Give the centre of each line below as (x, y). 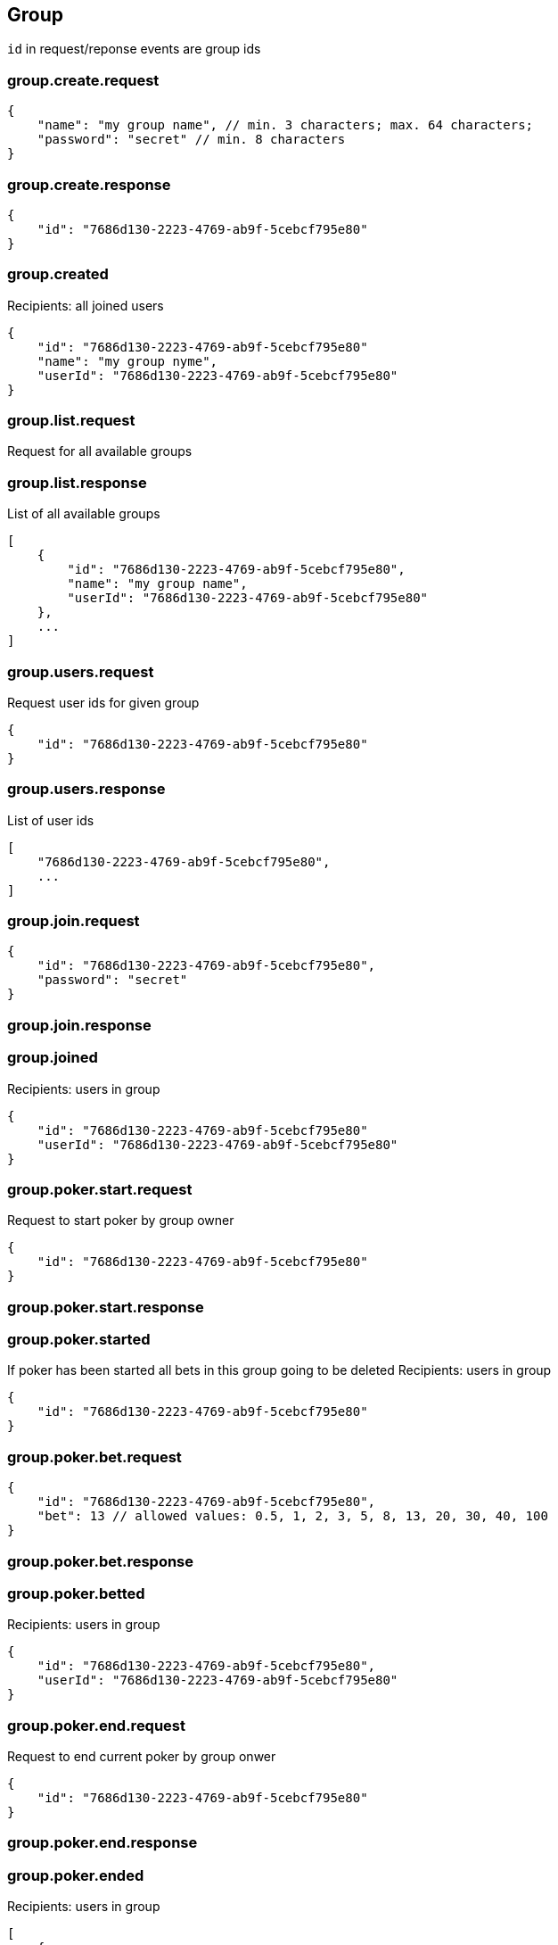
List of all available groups (84, 514)
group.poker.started (79, 1340)
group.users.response (86, 789)
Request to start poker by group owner (121, 1221)
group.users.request (81, 671)
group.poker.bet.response (101, 1561)
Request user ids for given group (103, 702)
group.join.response (79, 1025)
